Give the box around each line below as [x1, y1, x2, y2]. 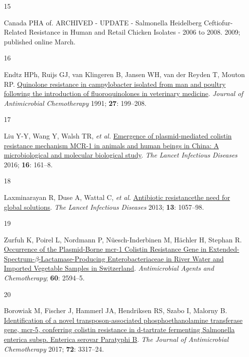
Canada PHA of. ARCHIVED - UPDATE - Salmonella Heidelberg [4, 17, 202, 27]
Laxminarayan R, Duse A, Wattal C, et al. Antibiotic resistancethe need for [4, 192, 230, 202]
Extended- [209, 244, 239, 254]
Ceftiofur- [204, 17, 233, 27]
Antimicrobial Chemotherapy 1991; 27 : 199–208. [4, 98, 147, 108]
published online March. [4, 36, 76, 46]
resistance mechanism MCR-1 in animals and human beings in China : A [4, 140, 219, 150]
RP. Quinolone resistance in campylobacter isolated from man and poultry [4, 79, 226, 89]
